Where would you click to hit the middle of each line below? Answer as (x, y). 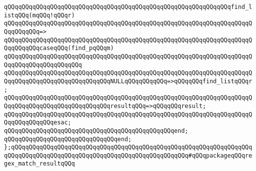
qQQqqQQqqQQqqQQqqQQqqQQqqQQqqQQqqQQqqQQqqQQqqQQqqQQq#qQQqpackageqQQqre (128, 155)
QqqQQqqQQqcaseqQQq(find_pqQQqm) (59, 48)
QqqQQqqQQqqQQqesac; (38, 123)
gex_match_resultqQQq (40, 164)
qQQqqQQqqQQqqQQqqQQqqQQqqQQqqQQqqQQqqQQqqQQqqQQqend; (96, 131)
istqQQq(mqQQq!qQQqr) (40, 15)
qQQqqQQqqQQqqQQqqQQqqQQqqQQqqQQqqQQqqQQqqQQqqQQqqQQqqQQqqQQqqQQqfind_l (128, 7)
